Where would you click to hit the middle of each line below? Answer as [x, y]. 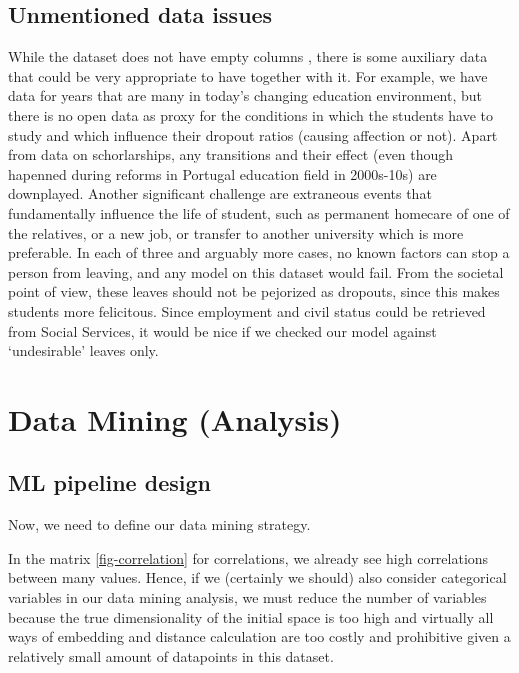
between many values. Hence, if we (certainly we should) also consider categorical [257, 577]
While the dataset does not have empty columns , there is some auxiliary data [248, 56]
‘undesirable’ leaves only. [83, 350]
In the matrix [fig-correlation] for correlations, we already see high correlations [248, 557]
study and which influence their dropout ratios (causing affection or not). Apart [253, 134]
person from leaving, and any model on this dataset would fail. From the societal [256, 271]
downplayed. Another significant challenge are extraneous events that [220, 193]
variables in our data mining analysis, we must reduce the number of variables [247, 597]
